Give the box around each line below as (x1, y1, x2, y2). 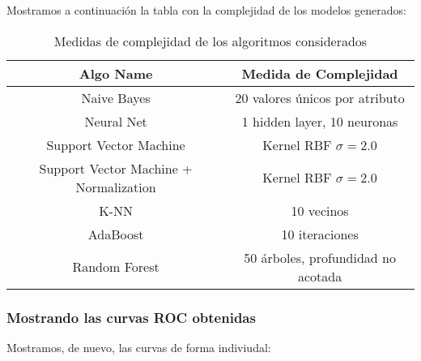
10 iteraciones (281, 224, 359, 243)
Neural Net (84, 111, 147, 131)
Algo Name (79, 63, 153, 83)
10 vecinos (291, 200, 349, 220)
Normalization (75, 177, 156, 196)
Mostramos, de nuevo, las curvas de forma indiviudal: (6, 338, 271, 355)
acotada (297, 266, 342, 286)
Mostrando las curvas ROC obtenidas (6, 307, 256, 327)
